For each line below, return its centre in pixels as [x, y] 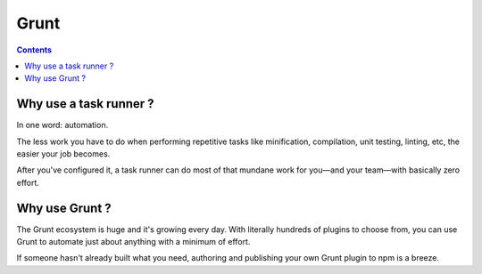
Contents [34, 50]
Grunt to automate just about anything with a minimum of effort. [133, 242]
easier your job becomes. [63, 154]
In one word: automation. [62, 125]
